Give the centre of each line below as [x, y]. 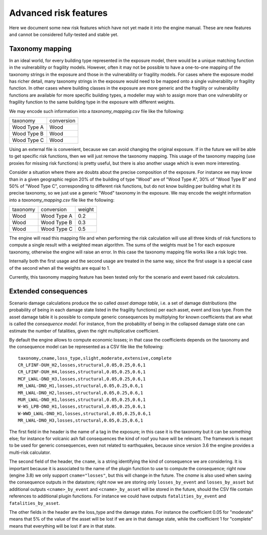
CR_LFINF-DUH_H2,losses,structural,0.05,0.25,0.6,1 [82, 365]
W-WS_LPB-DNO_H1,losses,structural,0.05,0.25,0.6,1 [82, 407]
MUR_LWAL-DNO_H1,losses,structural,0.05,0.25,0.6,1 [82, 400]
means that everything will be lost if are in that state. [63, 526]
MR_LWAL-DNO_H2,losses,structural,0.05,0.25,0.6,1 [81, 393]
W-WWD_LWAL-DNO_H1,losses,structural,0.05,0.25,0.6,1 [84, 413]
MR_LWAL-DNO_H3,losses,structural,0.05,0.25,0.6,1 [81, 420]
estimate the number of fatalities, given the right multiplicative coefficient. [84, 331]
